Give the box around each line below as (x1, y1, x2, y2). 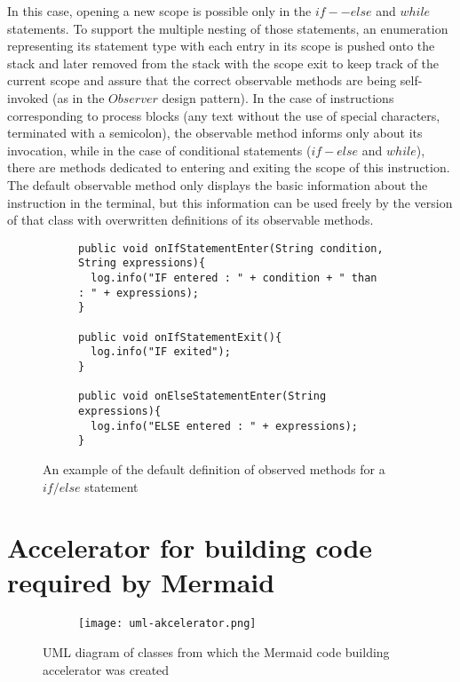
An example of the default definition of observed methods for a (43, 459, 385, 478)
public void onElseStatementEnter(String (78, 390, 327, 403)
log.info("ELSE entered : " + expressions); (91, 419, 358, 432)
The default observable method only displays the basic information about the (7, 175, 428, 194)
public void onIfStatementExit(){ (78, 330, 282, 344)
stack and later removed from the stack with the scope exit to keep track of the (7, 53, 440, 72)
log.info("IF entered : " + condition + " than (91, 272, 377, 285)
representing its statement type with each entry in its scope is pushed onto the (7, 36, 435, 55)
